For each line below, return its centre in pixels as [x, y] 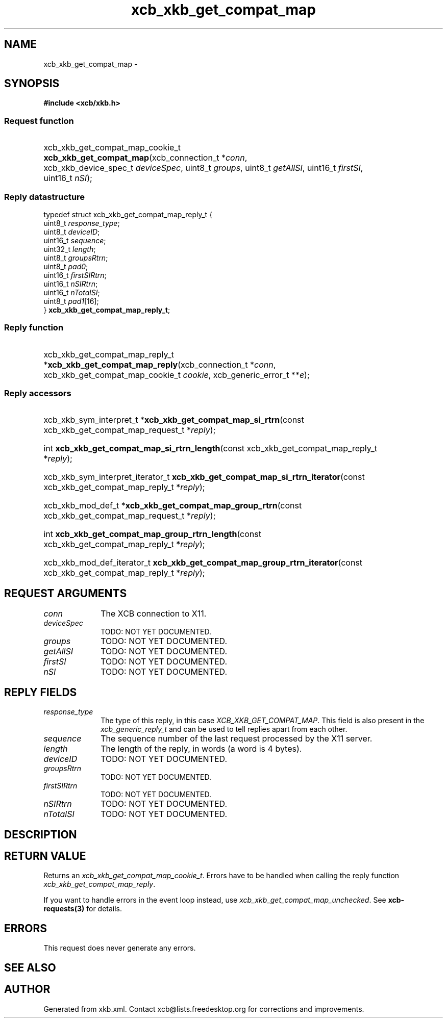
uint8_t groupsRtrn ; [76, 258]
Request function [39, 121]
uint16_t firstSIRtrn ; [75, 275]
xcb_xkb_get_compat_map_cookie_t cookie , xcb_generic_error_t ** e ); [177, 375]
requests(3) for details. [83, 909]
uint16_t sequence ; [75, 240]
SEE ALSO [30, 967]
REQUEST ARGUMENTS [66, 593]
